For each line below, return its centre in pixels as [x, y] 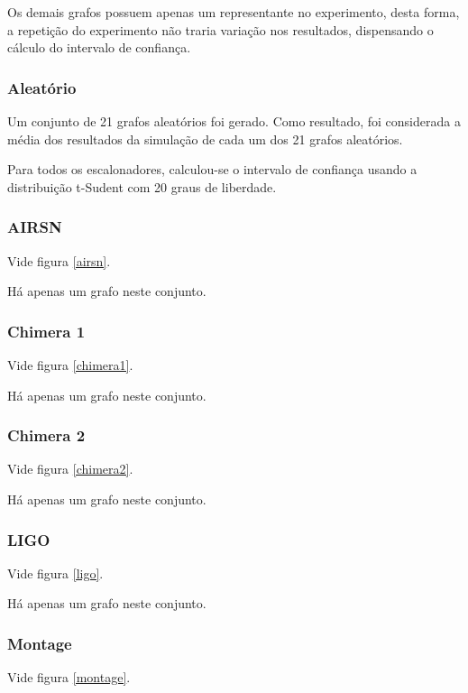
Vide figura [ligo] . [55, 573]
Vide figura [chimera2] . [70, 469]
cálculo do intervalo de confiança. [99, 47]
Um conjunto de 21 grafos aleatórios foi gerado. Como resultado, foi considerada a [234, 121]
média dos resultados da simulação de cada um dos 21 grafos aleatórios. [205, 139]
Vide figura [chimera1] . [70, 365]
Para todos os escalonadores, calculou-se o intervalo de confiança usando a [212, 169]
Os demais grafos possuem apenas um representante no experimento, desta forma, [234, 12]
